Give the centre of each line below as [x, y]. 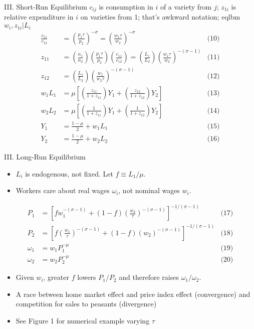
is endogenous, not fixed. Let [69, 173]
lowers [87, 277]
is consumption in [126, 7]
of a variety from [186, 7]
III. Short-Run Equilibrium [46, 7]
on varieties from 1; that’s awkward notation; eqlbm [160, 17]
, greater [56, 277]
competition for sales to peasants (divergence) [86, 304]
